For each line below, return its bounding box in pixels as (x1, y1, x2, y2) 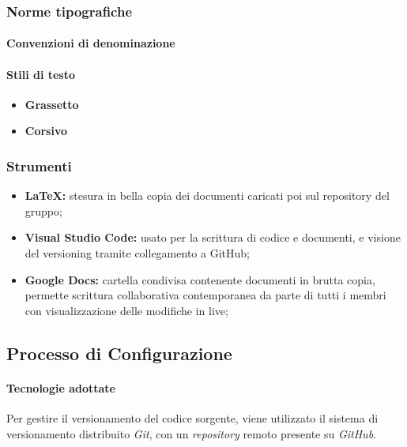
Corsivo (24, 122, 68, 139)
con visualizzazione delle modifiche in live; (24, 302, 228, 318)
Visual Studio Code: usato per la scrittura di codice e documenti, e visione (24, 229, 401, 246)
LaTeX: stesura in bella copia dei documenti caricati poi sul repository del (24, 187, 390, 204)
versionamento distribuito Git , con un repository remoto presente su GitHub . (6, 425, 376, 441)
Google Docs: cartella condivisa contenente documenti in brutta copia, (24, 271, 375, 287)
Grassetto (24, 96, 79, 112)
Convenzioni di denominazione (6, 35, 175, 51)
